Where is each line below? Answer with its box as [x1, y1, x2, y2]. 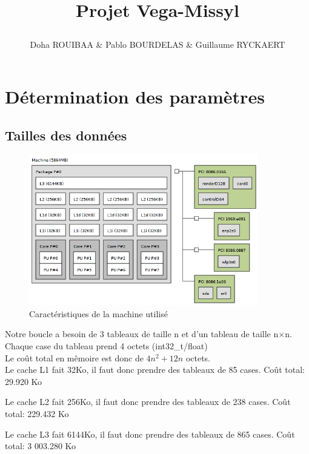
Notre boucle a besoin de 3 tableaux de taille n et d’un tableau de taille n [5, 327, 279, 340]
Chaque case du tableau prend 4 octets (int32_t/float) [5, 340, 208, 352]
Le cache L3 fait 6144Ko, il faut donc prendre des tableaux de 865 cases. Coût [5, 427, 295, 440]
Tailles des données [5, 125, 127, 144]
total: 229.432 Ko [5, 407, 69, 420]
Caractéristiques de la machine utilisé [29, 307, 168, 320]
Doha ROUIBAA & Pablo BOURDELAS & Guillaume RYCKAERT [30, 38, 285, 51]
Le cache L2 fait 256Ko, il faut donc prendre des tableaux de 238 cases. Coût [5, 395, 291, 408]
